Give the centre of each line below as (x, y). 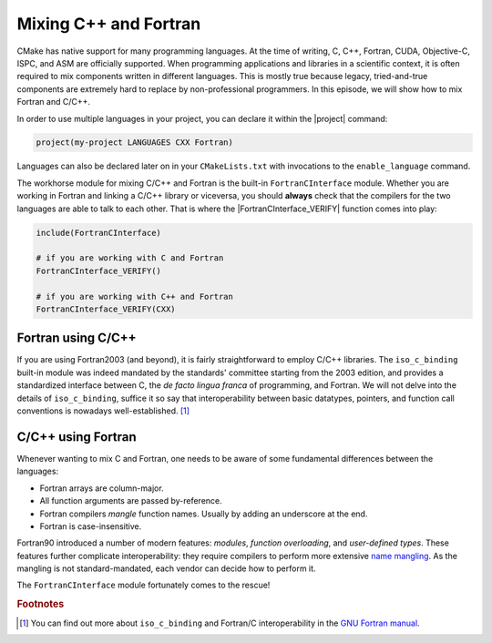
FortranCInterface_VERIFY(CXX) (106, 309)
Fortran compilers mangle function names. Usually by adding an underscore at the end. (204, 514)
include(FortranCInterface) (98, 233)
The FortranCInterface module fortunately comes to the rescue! (143, 585)
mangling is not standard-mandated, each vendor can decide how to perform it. (166, 568)
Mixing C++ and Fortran (109, 24)
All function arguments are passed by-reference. (131, 501)
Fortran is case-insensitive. (91, 526)
